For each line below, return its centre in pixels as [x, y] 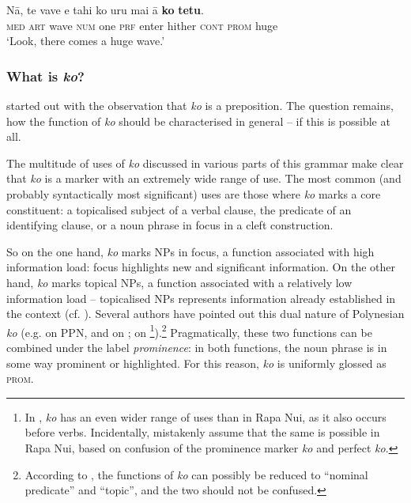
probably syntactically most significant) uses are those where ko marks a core [194, 193]
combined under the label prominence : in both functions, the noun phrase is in [197, 347]
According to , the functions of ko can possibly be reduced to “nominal [196, 474]
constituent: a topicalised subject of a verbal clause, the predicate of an [179, 209]
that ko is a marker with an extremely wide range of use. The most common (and [204, 178]
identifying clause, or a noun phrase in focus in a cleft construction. [170, 225]
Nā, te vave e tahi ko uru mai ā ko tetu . [105, 9]
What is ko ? [45, 76]
